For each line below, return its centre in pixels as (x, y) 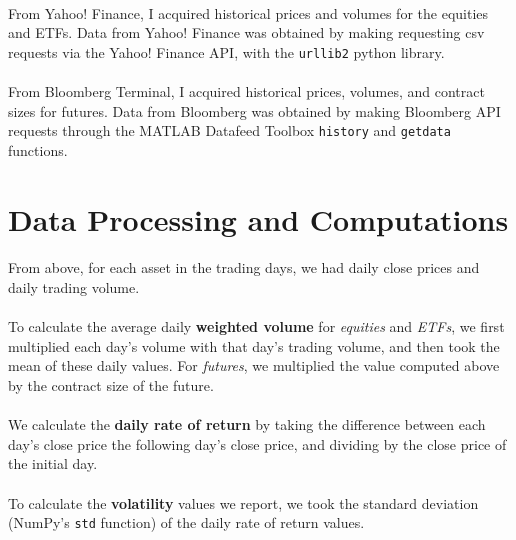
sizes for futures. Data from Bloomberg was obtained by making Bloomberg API (254, 110)
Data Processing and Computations (258, 218)
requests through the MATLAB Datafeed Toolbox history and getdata (229, 130)
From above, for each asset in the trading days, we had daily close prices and (244, 267)
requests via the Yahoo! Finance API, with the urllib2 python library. (226, 51)
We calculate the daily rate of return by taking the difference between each (247, 424)
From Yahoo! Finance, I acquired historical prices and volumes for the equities (248, 12)
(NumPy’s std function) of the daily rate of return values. (186, 522)
